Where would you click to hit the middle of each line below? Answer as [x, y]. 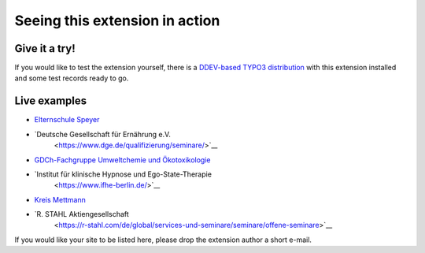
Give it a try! [45, 48]
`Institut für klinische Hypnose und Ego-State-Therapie [123, 174]
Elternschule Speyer [67, 120]
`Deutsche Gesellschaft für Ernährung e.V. [102, 134]
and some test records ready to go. [72, 78]
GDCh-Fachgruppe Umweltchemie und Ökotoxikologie [122, 160]
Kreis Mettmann [60, 199]
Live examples [51, 101]
